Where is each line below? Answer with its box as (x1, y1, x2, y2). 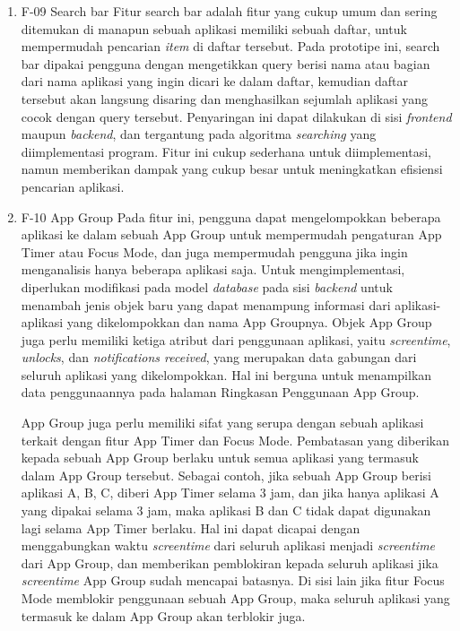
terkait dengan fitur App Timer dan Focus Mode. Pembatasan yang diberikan (21, 430, 449, 449)
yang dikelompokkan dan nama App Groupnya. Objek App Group (66, 313, 432, 332)
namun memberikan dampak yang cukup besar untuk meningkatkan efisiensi (21, 160, 443, 178)
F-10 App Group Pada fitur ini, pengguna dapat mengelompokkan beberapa (21, 207, 441, 226)
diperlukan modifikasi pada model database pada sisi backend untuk (21, 277, 393, 296)
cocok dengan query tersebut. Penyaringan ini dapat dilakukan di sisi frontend (21, 107, 452, 125)
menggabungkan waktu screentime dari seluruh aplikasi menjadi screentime (21, 536, 436, 555)
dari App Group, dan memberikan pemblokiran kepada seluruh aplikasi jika (21, 553, 438, 572)
